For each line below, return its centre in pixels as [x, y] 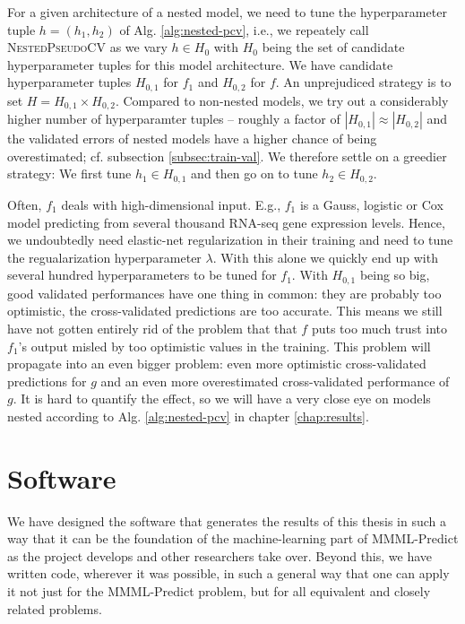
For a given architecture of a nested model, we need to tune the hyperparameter [227, 12]
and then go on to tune [254, 173]
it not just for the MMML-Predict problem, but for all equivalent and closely [219, 591]
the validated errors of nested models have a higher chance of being [192, 139]
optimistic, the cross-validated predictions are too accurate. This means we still [225, 311]
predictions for [47, 381]
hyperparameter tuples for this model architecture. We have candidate [200, 64]
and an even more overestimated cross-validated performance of [275, 381]
